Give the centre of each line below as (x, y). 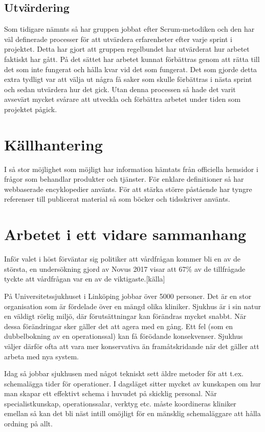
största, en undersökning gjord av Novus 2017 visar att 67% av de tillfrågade (125, 268)
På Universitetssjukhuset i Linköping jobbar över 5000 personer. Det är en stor (128, 296)
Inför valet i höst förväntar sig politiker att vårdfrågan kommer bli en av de (123, 259)
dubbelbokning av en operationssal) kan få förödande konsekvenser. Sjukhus (124, 336)
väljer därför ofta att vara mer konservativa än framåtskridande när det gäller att (132, 346)
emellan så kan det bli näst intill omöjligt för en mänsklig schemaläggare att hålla (132, 413)
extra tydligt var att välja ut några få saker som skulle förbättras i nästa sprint (128, 79)
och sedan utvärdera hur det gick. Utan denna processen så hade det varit (120, 89)
